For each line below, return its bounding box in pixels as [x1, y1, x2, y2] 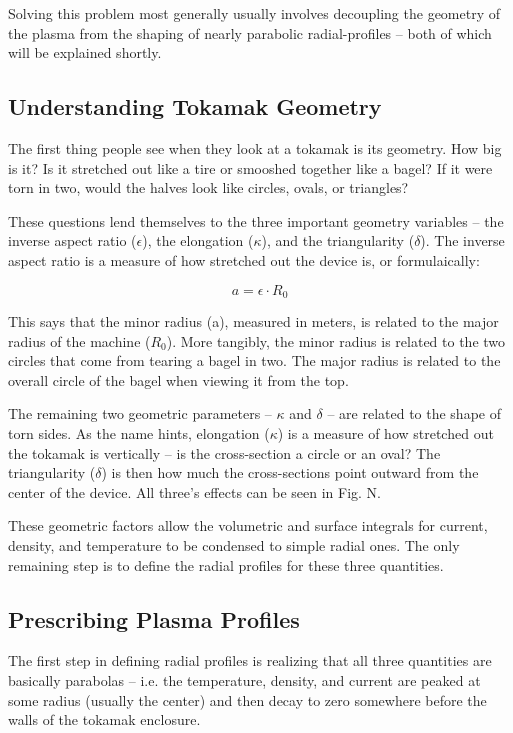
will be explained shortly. [8, 42, 162, 63]
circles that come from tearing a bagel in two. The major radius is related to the [8, 350, 501, 371]
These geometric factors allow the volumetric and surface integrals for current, [8, 515, 488, 536]
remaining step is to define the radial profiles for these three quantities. [8, 554, 444, 575]
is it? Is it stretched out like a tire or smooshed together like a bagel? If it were [8, 157, 493, 178]
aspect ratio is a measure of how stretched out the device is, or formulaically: [8, 249, 480, 270]
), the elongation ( [142, 230, 254, 251]
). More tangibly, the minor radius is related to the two [166, 330, 506, 351]
